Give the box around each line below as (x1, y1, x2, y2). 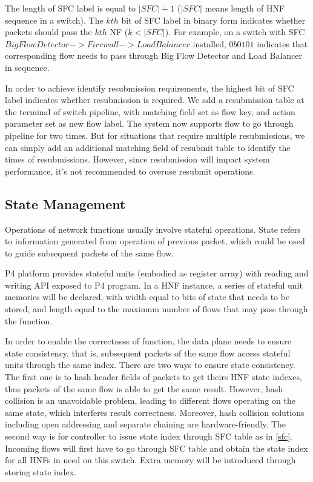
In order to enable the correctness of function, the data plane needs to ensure (5, 335, 291, 347)
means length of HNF (205, 2, 285, 14)
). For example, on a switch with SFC (165, 25, 305, 38)
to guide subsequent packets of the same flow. (5, 246, 174, 259)
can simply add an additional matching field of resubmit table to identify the (5, 141, 291, 153)
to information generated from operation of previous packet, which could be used (5, 235, 305, 247)
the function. (5, 314, 53, 327)
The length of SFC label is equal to (5, 2, 136, 14)
